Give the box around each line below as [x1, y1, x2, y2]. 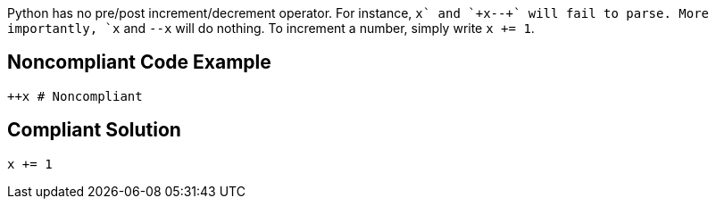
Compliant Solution [7, 119, 181, 142]
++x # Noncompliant [7, 88, 143, 103]
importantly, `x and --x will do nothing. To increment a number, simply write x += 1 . [7, 21, 535, 36]
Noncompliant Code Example [7, 51, 271, 74]
